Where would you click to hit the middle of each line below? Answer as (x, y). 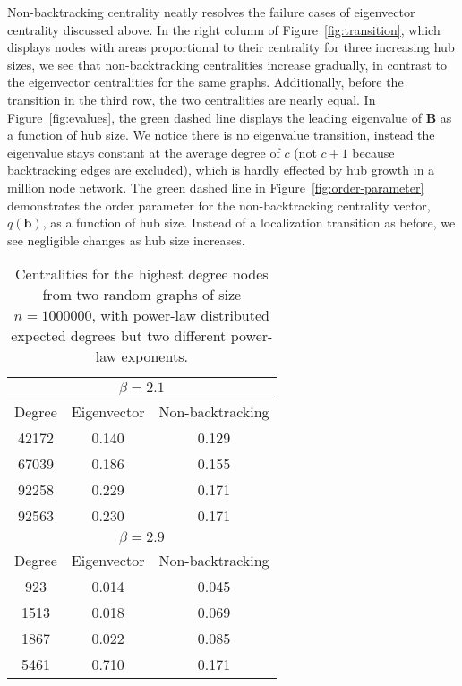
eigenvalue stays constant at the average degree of (144, 152)
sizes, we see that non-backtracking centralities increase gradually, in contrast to (227, 64)
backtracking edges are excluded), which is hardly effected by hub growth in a (221, 170)
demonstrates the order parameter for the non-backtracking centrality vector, (219, 205)
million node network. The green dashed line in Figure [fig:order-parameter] (216, 187)
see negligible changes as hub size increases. (126, 240)
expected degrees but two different (119, 336)
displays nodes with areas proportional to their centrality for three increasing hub (231, 47)
